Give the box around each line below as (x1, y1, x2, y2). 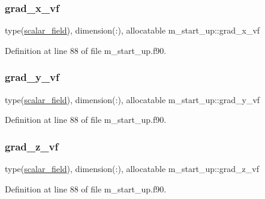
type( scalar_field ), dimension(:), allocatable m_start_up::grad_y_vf (5, 93, 260, 105)
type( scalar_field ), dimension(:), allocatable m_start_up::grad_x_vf (5, 24, 260, 37)
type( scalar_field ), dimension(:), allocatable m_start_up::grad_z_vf (5, 162, 259, 175)
